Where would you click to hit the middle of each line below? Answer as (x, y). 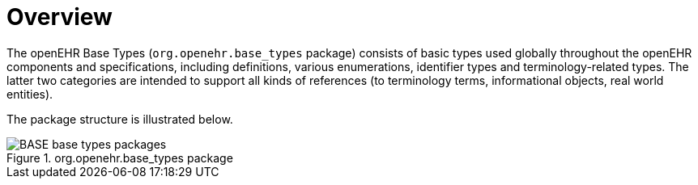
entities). (30, 94)
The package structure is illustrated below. (120, 119)
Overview (60, 17)
